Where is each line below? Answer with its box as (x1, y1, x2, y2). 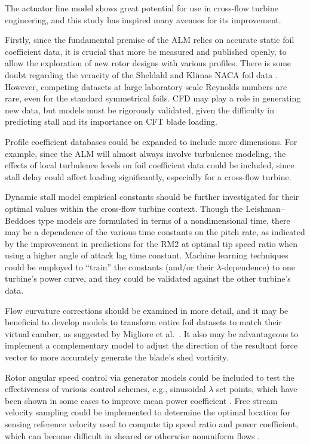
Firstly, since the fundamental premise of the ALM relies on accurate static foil (5, 33, 294, 46)
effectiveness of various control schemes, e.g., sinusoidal (5, 383, 206, 395)
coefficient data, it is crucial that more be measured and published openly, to (5, 45, 287, 57)
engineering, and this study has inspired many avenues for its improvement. (5, 13, 281, 26)
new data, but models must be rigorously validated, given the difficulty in (5, 103, 275, 116)
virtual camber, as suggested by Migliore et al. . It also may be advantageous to (5, 327, 299, 340)
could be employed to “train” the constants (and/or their (5, 260, 214, 273)
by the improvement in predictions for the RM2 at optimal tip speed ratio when (5, 237, 298, 249)
